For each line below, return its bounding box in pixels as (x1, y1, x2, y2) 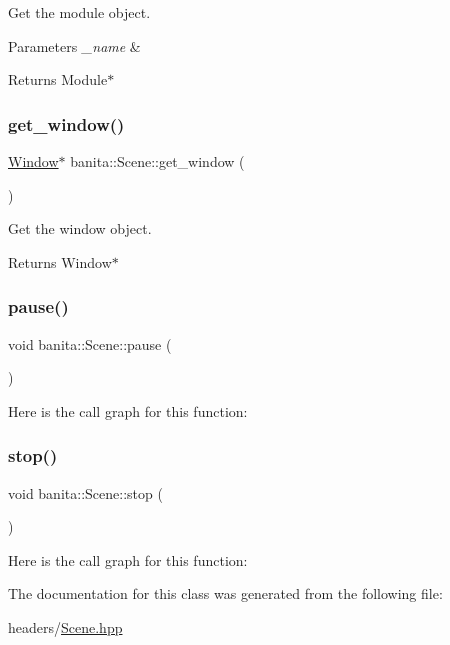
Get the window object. (8, 218, 152, 239)
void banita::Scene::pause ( (8, 333, 172, 354)
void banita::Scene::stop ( (8, 482, 163, 503)
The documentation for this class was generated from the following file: (8, 583, 443, 604)
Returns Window (8, 251, 112, 272)
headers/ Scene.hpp (8, 616, 123, 637)
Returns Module (8, 69, 108, 90)
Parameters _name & (8, 35, 141, 56)
